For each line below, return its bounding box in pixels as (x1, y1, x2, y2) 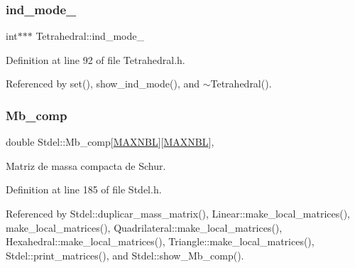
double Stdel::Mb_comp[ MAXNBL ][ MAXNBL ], (6, 134, 214, 149)
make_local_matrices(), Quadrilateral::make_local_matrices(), (6, 220, 283, 235)
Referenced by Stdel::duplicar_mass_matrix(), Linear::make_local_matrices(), (6, 206, 350, 220)
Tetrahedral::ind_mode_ (35, 28, 144, 43)
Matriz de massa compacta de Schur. (6, 158, 166, 173)
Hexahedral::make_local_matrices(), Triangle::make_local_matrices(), (6, 234, 315, 249)
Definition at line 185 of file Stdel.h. (6, 182, 162, 197)
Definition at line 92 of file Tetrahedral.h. (6, 52, 185, 67)
